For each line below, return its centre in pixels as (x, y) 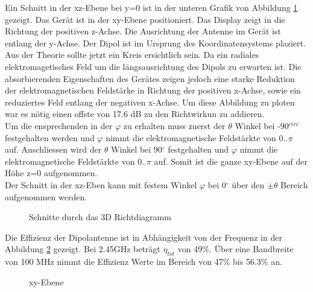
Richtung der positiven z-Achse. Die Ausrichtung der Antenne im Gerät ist (143, 31)
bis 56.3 (247, 262)
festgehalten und (198, 149)
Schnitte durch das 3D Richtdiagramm (100, 217)
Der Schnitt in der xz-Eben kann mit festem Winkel (101, 184)
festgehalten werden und (50, 137)
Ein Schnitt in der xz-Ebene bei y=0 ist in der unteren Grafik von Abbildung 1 (151, 7)
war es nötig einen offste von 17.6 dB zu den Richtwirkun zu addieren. (135, 114)
